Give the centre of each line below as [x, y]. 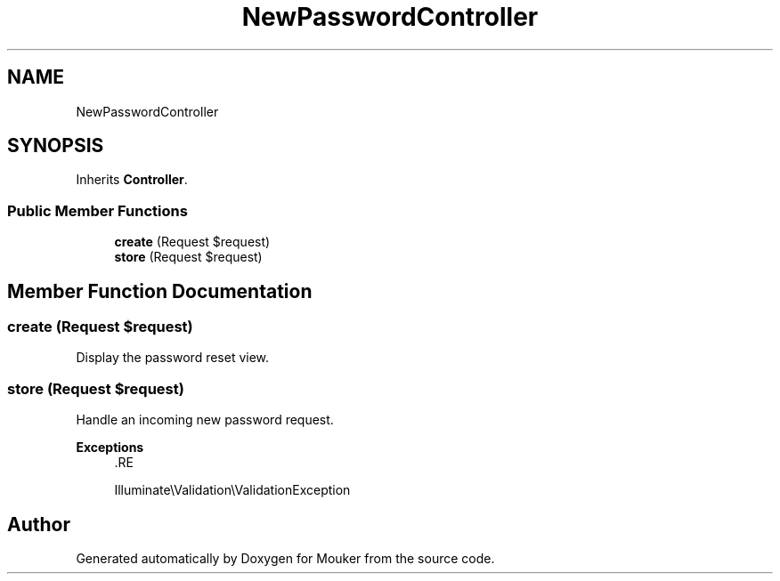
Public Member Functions [97, 210]
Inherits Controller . [132, 180]
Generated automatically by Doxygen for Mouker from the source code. [285, 558]
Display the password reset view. [173, 358]
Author [39, 524]
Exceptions [110, 448]
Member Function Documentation [160, 291]
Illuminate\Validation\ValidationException [232, 490]
